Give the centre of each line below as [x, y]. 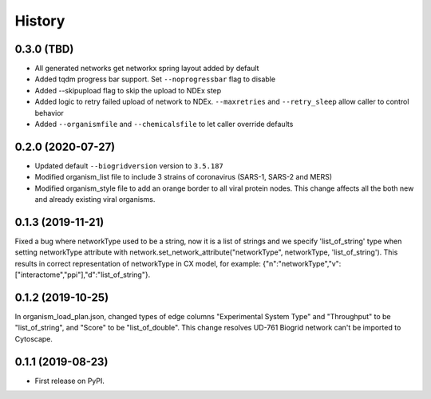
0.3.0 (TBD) [44, 49]
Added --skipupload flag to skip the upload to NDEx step [128, 90]
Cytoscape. [34, 338]
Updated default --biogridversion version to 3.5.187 [129, 166]
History [40, 21]
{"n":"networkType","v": [302, 263]
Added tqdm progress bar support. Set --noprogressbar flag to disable [155, 79]
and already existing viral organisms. [95, 199]
